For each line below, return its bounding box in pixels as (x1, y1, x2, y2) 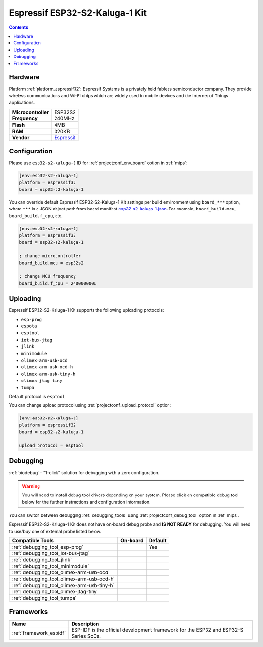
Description (71, 620, 99, 627)
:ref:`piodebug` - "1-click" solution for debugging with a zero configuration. (9, 470, 160, 476)
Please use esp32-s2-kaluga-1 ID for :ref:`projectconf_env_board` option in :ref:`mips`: (9, 160, 188, 166)
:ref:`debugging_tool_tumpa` (12, 595, 77, 602)
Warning (22, 483, 40, 489)
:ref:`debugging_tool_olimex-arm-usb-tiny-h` (12, 582, 114, 589)
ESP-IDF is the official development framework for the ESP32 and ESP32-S (71, 627, 244, 633)
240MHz (54, 115, 75, 122)
